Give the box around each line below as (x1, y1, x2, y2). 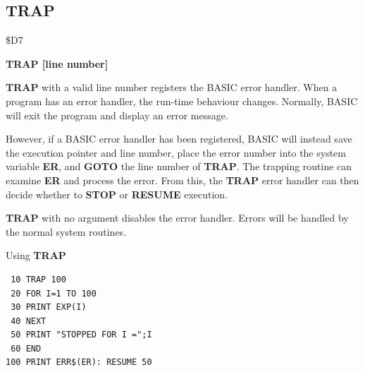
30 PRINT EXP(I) (11, 302, 87, 313)
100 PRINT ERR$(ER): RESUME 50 (6, 357, 152, 368)
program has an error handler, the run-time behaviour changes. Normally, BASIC (6, 93, 358, 108)
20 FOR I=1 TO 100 (11, 288, 97, 299)
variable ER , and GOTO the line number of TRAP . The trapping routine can (6, 159, 352, 174)
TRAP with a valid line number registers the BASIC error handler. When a (6, 80, 338, 95)
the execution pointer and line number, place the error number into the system (6, 145, 346, 160)
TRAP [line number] (6, 56, 109, 71)
